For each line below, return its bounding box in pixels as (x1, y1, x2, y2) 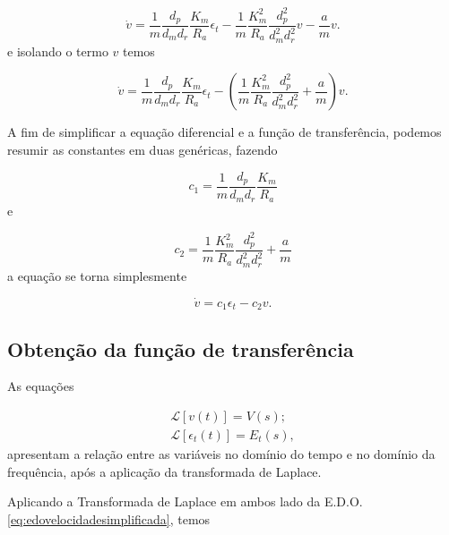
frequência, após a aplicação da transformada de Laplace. (7, 462, 322, 480)
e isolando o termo (7, 41, 108, 60)
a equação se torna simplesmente (7, 266, 187, 284)
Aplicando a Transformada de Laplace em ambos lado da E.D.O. (7, 492, 363, 511)
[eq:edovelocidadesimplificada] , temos (7, 509, 211, 528)
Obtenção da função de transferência (7, 335, 354, 362)
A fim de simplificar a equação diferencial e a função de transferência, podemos (7, 123, 442, 141)
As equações (7, 377, 74, 395)
